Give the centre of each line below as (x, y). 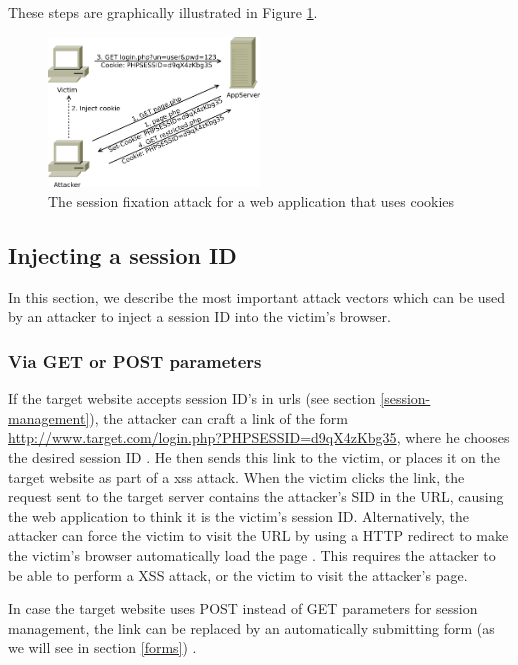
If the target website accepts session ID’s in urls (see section (192, 398)
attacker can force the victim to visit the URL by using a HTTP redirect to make (258, 535)
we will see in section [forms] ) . (102, 647)
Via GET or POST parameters (135, 360)
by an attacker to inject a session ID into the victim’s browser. (199, 316)
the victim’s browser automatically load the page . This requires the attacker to (252, 554)
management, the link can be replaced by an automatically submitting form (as (251, 627)
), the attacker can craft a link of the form (219, 417)
